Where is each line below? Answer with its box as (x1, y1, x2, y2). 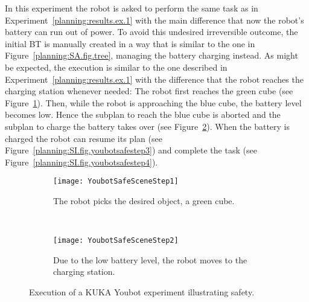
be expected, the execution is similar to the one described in (5, 60, 228, 73)
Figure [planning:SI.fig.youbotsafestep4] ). (5, 155, 158, 168)
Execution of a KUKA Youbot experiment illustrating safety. (29, 286, 255, 298)
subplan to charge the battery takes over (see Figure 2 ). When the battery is (5, 120, 290, 132)
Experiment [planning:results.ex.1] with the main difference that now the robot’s (5, 13, 304, 26)
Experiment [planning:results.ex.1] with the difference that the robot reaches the (5, 72, 304, 85)
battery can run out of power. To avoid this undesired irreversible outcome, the (5, 25, 298, 38)
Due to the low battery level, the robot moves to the (53, 253, 247, 266)
